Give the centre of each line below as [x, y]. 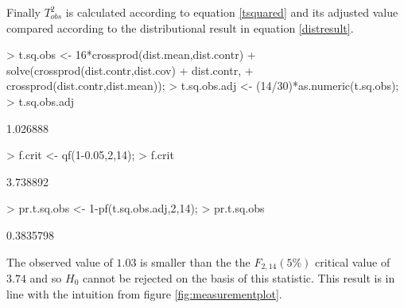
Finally [23, 12]
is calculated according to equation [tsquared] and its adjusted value [232, 12]
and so [46, 277]
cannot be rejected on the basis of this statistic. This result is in [239, 277]
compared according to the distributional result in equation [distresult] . [180, 27]
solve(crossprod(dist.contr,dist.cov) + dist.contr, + [130, 70]
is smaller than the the [195, 261]
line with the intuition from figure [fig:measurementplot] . [144, 293]
